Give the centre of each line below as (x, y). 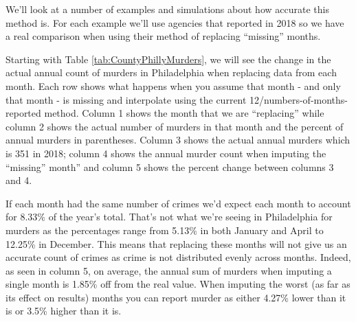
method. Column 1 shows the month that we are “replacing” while (184, 113)
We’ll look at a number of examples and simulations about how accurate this (167, 9)
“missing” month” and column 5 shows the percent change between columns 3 (170, 166)
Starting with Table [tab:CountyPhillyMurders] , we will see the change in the (168, 59)
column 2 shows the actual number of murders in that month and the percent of (175, 126)
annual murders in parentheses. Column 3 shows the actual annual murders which (178, 140)
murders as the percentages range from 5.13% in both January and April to (165, 230)
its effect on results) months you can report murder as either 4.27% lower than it (176, 297)
